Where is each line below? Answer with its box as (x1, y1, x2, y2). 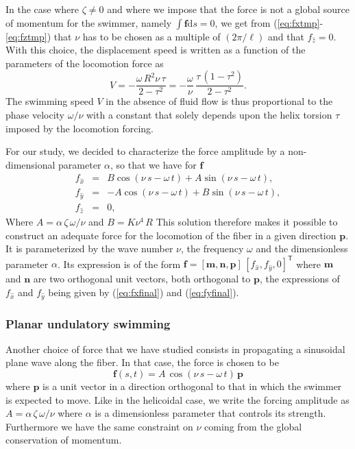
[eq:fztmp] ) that (5, 29, 72, 43)
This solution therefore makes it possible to (156, 214, 338, 228)
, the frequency (180, 241, 244, 256)
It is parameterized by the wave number (5, 241, 173, 256)
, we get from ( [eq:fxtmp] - (215, 15, 323, 29)
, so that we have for (110, 157, 197, 171)
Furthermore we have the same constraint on (5, 419, 193, 433)
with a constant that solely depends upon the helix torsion (86, 108, 332, 121)
